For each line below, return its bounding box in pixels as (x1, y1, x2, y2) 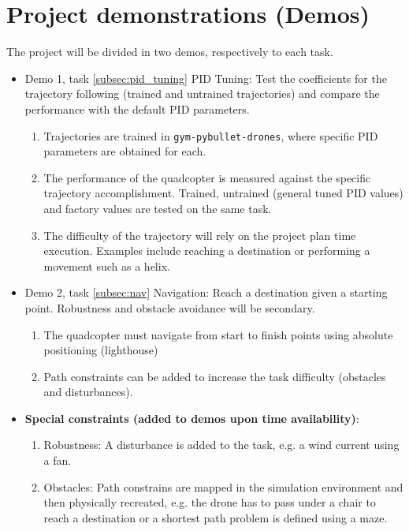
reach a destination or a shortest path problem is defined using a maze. (43, 509, 388, 525)
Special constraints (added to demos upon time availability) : (24, 409, 359, 426)
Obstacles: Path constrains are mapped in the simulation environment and (43, 478, 403, 495)
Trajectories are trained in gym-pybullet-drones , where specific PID (43, 127, 378, 144)
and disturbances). (43, 383, 133, 400)
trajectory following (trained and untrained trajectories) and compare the (24, 85, 380, 102)
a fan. (43, 452, 72, 469)
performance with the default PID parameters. (24, 100, 250, 117)
